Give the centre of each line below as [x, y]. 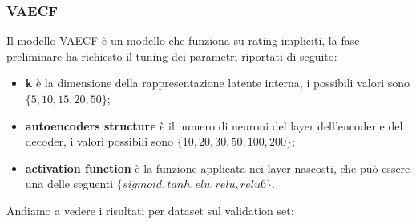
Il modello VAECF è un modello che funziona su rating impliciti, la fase [183, 40]
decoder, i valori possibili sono [99, 141]
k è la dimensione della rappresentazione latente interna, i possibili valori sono [218, 83]
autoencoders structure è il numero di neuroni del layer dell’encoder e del [214, 125]
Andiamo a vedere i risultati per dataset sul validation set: [150, 210]
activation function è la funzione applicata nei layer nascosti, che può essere [218, 168]
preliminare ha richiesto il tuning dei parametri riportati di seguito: [172, 56]
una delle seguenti [69, 184]
